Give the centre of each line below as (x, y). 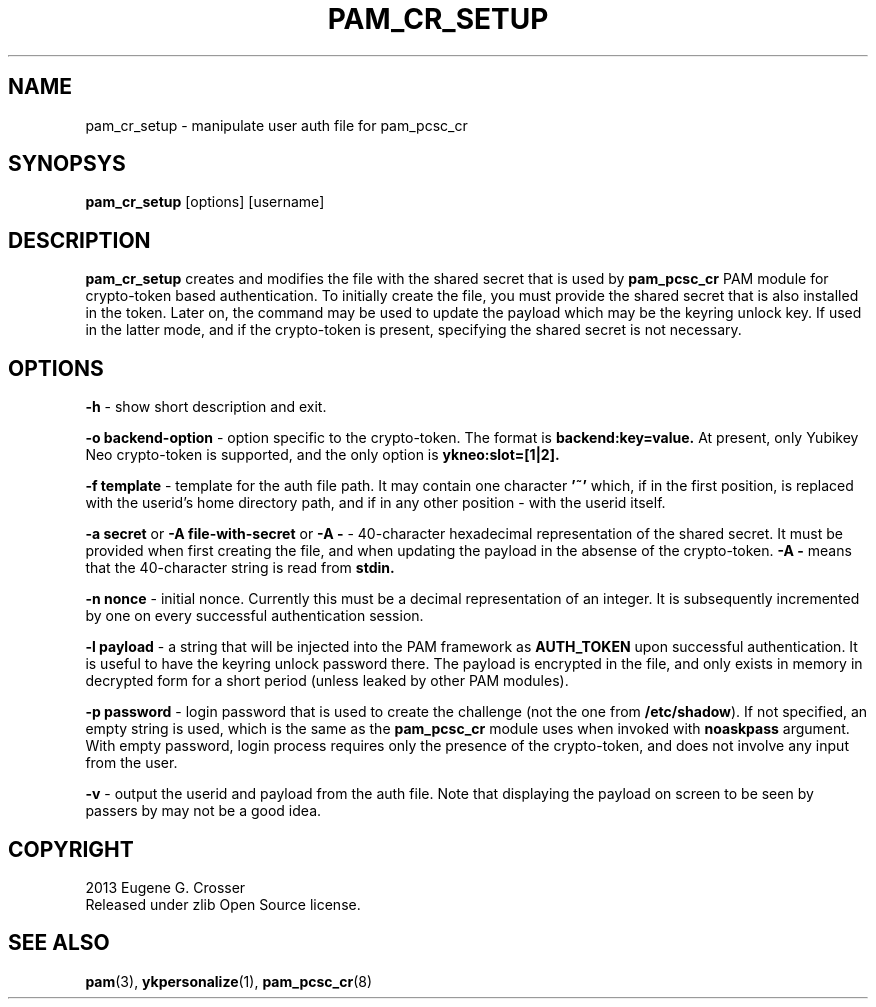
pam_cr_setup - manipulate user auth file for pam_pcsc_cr (276, 125)
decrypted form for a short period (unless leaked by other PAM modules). (327, 681)
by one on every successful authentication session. (254, 616)
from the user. (131, 763)
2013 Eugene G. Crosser (165, 887)
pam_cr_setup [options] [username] (205, 202)
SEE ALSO (59, 943)
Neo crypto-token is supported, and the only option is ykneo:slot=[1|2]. (322, 455)
